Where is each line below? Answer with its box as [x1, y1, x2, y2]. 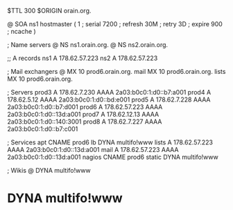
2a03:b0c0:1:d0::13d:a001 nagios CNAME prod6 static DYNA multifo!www [7, 153, 218, 161]
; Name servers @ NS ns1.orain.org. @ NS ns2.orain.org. [7, 41, 169, 48]
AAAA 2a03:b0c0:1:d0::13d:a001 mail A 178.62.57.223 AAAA [7, 146, 179, 153]
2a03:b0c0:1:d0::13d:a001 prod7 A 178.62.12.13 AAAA [7, 111, 159, 118]
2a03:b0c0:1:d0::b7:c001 [7, 125, 78, 133]
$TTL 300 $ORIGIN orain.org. [7, 7, 92, 15]
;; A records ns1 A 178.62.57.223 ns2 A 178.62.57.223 [7, 54, 158, 62]
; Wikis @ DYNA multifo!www [7, 166, 92, 174]
